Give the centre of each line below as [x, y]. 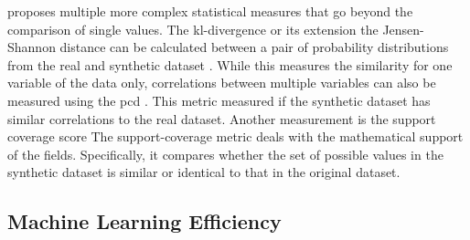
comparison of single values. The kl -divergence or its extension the [193, 29]
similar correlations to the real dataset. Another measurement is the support [222, 118]
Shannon [32, 47]
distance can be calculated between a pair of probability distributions [254, 47]
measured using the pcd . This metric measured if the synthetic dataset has [219, 100]
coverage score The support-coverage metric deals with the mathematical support [235, 136]
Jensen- [403, 29]
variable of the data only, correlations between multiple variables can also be [222, 83]
